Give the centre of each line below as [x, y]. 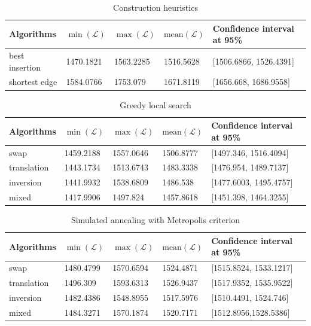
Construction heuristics [155, 7]
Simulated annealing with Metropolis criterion [155, 220]
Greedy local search [155, 104]
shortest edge [33, 82]
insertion [25, 67]
